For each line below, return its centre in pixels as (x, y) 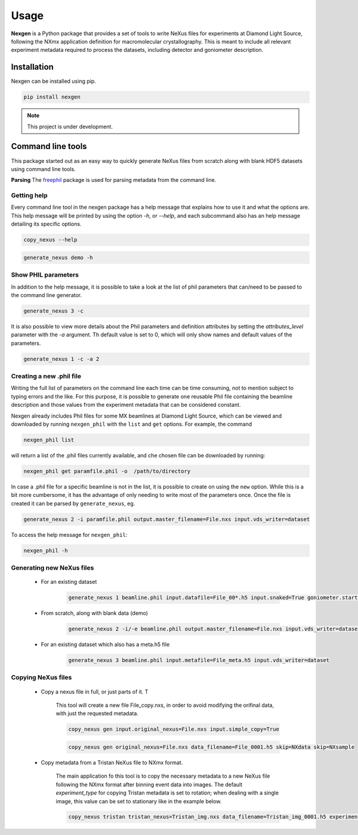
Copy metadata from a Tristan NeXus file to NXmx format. (112, 762)
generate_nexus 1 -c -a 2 (61, 359)
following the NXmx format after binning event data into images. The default (149, 784)
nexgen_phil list (49, 440)
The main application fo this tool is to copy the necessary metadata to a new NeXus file (163, 776)
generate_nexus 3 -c (53, 311)
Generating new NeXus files (53, 568)
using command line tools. (43, 169)
